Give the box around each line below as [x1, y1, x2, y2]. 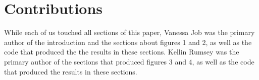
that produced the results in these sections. [4, 66, 137, 76]
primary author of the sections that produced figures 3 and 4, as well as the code [4, 56, 254, 66]
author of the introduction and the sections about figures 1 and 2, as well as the [4, 36, 252, 47]
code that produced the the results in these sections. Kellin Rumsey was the [4, 46, 239, 57]
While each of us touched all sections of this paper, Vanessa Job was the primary [4, 27, 255, 37]
